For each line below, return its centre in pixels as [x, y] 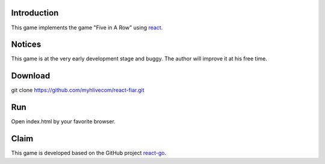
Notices [26, 45]
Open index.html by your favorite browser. [63, 122]
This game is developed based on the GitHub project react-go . [89, 153]
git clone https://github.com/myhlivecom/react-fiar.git [78, 90]
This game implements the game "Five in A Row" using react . [87, 28]
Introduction [35, 13]
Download [31, 76]
